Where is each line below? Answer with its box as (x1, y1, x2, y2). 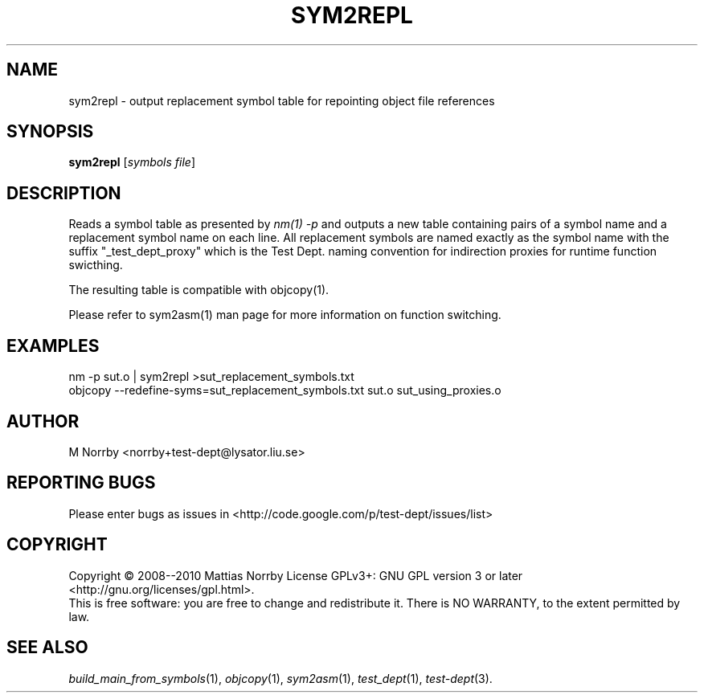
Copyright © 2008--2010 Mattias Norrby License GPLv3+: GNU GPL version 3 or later (68, 568, 523, 582)
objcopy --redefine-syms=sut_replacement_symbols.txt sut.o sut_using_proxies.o (68, 383, 501, 398)
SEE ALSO (6, 637, 88, 658)
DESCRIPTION (6, 182, 121, 203)
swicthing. (68, 258, 123, 272)
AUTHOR (6, 411, 80, 431)
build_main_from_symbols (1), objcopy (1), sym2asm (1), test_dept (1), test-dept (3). (68, 671, 493, 685)
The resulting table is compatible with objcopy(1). (68, 283, 329, 297)
